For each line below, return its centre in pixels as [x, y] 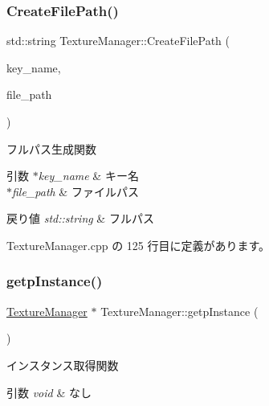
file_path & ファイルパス [75, 191]
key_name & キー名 [88, 176]
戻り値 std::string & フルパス [80, 218]
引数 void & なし [49, 392]
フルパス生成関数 [51, 148]
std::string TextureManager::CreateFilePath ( [118, 41]
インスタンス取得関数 [63, 365]
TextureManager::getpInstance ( [179, 311]
